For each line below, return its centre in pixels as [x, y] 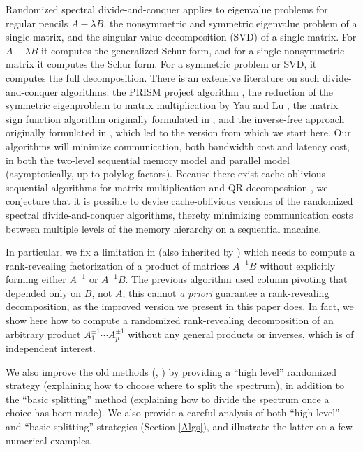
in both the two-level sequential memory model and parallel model [148, 160]
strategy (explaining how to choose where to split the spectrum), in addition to [175, 385]
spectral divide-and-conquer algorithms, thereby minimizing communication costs [179, 214]
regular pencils [37, 23]
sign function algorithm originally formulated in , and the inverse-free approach [175, 118]
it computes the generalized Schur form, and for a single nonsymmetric [193, 50]
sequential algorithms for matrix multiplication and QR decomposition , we [167, 187]
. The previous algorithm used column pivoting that [236, 279]
